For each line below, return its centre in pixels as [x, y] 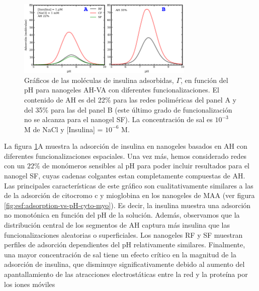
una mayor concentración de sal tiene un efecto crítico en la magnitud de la [120, 254]
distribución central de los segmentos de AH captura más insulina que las [117, 225]
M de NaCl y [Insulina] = [64, 129]
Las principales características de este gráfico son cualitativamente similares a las [129, 185]
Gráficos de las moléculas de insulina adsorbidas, [99, 80]
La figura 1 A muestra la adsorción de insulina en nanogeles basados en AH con [126, 146]
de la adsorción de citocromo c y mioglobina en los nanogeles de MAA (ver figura [129, 195]
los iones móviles [30, 284]
